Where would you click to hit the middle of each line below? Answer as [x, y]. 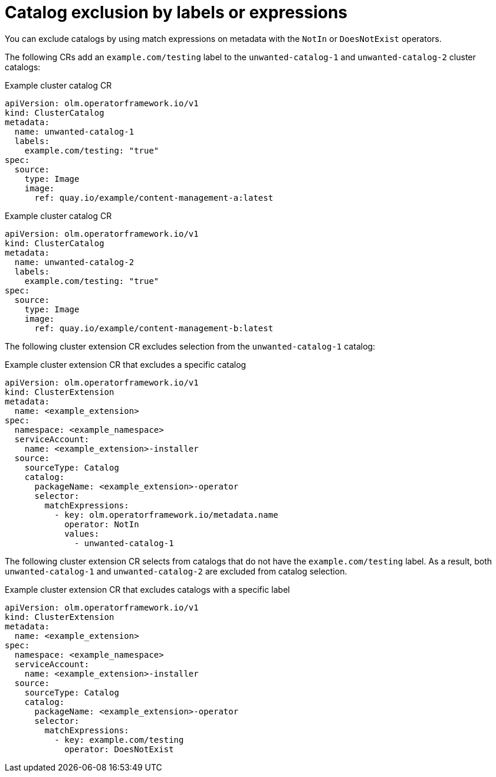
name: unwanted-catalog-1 [74, 131]
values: [82, 533]
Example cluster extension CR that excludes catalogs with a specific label [147, 589]
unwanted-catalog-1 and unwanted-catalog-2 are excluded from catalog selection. [176, 571]
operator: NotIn [102, 524]
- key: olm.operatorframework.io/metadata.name [166, 515]
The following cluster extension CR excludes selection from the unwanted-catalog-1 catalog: [190, 346]
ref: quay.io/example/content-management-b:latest [154, 328]
